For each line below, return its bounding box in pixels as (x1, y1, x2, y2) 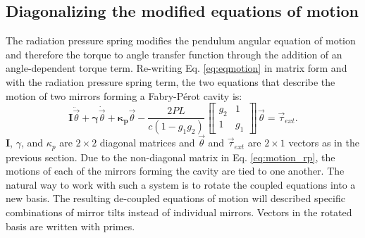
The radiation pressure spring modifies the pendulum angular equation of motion (6, 33, 356, 48)
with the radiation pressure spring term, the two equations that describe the (6, 74, 335, 89)
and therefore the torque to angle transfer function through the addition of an (6, 46, 342, 61)
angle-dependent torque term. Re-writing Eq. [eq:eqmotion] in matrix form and (6, 61, 347, 75)
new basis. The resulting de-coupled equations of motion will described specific (6, 191, 345, 206)
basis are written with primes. (6, 218, 135, 233)
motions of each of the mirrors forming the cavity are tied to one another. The (6, 163, 345, 178)
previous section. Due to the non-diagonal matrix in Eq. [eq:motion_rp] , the (6, 149, 335, 164)
